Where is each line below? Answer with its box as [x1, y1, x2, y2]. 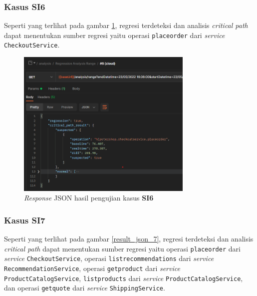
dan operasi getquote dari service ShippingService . [4, 282, 165, 293]
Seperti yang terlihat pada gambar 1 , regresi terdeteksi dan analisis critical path [4, 20, 248, 30]
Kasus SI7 [4, 213, 45, 226]
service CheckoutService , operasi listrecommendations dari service [4, 253, 214, 263]
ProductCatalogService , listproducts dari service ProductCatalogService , [4, 272, 243, 283]
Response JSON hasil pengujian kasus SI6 [24, 192, 154, 203]
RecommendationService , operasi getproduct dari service [4, 262, 180, 273]
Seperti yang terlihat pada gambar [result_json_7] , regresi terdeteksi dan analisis [4, 233, 254, 244]
